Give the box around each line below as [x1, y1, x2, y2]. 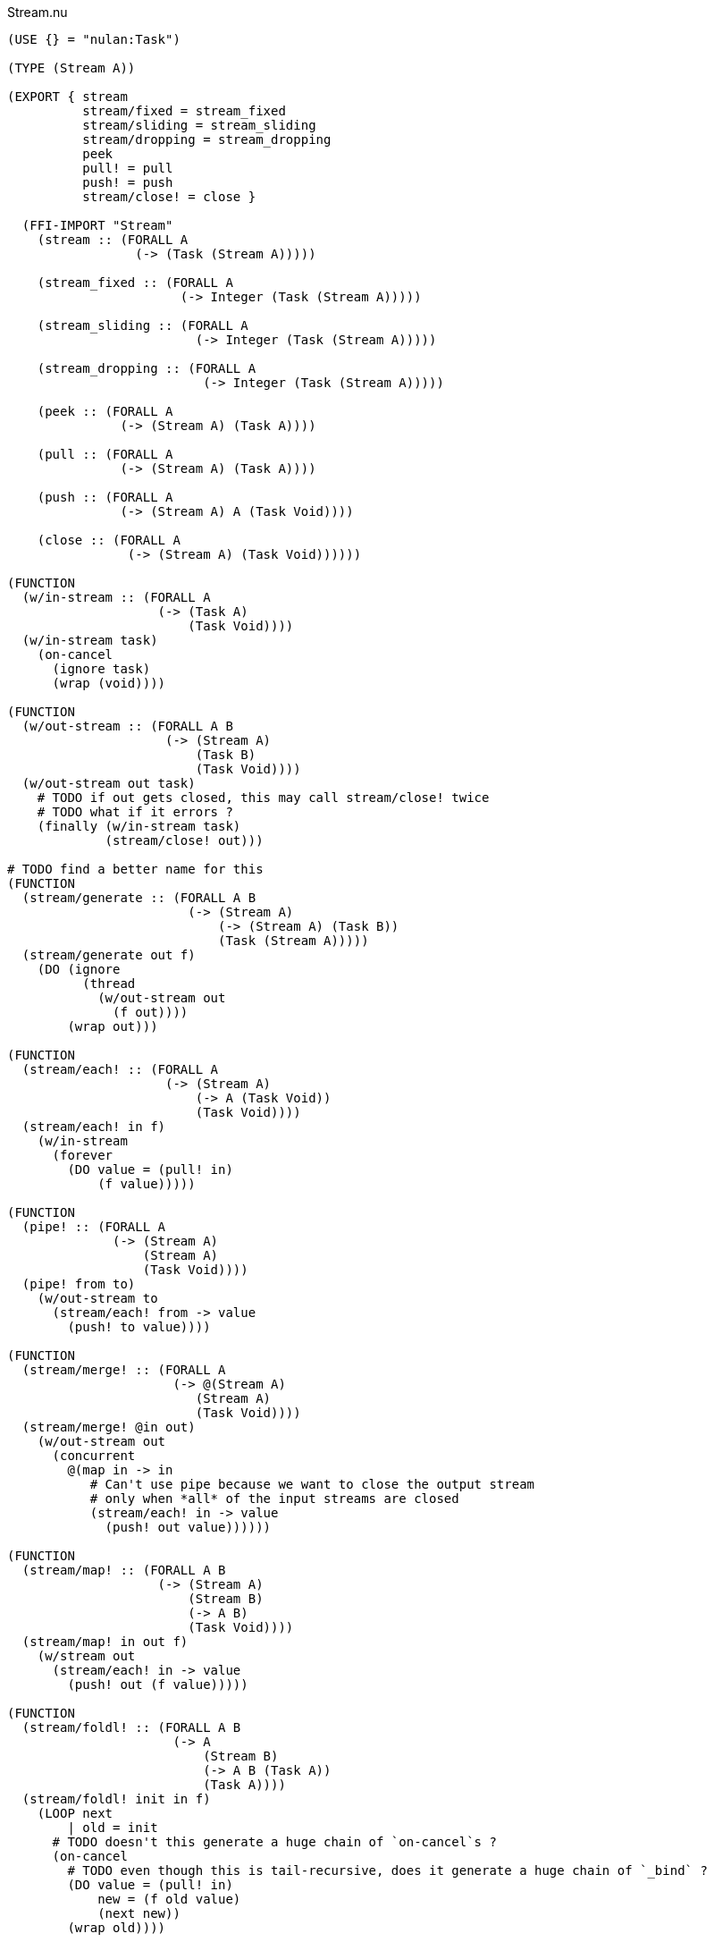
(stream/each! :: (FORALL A [21, 1062, 219, 1077]
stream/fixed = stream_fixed [82, 104, 286, 118]
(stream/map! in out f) [21, 1634, 189, 1649]
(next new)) [97, 1906, 181, 1921]
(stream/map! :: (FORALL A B [21, 1563, 226, 1577]
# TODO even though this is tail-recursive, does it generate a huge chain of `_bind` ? [67, 1863, 708, 1878]
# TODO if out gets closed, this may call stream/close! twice [37, 790, 490, 805]
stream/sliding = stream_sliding [82, 118, 316, 132]
